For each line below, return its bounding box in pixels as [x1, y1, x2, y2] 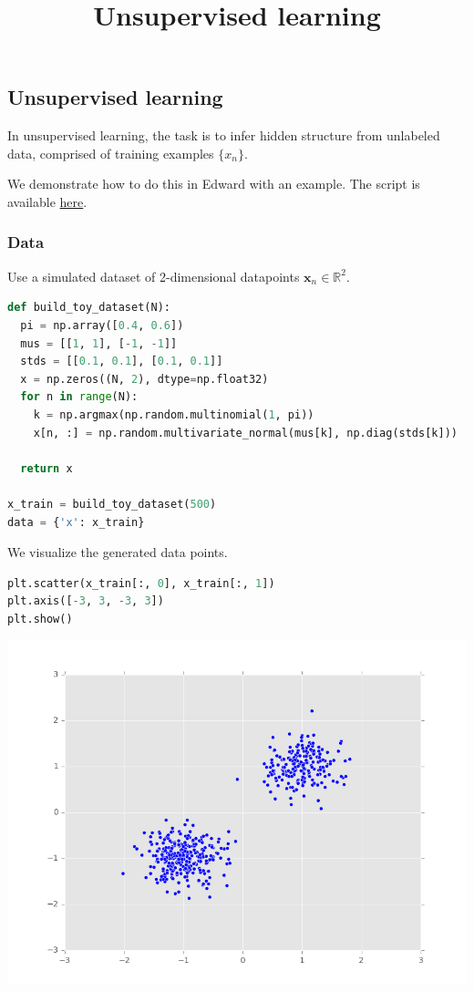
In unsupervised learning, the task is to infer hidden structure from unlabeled [7, 126, 440, 145]
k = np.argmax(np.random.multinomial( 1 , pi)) [33, 408, 314, 421]
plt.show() [7, 612, 73, 625]
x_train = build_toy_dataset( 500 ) [7, 497, 217, 511]
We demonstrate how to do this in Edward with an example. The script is [7, 174, 420, 193]
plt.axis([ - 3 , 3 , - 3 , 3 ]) [7, 594, 164, 608]
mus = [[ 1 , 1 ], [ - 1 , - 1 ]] [20, 336, 178, 350]
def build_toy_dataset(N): [7, 301, 170, 315]
